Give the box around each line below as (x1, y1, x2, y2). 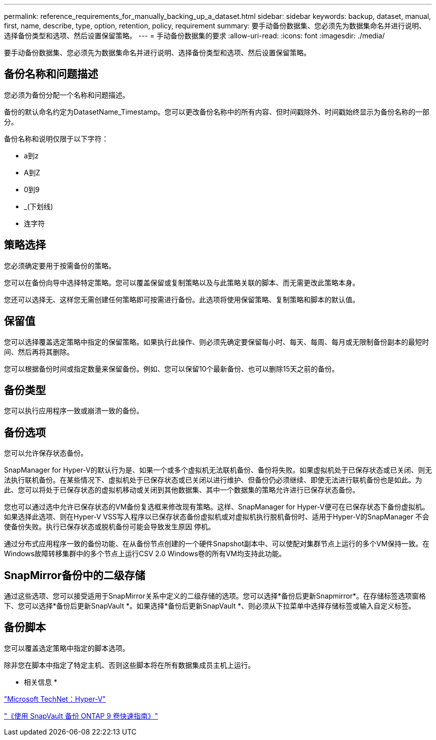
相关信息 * (24, 677, 57, 686)
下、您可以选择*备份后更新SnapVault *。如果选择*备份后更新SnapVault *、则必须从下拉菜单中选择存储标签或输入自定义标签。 (4, 602, 416, 611)
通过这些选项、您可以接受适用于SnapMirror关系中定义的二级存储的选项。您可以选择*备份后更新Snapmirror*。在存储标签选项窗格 (4, 592, 426, 601)
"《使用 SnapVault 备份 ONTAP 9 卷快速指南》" (4, 711, 158, 720)
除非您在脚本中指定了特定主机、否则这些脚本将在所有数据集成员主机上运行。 (4, 660, 255, 669)
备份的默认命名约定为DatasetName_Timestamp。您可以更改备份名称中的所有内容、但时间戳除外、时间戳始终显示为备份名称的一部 (4, 107, 430, 116)
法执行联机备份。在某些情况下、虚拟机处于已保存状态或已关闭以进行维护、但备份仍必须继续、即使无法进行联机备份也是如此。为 (4, 476, 422, 485)
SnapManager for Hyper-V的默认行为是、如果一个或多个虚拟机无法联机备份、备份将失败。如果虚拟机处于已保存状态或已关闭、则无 (4, 466, 432, 475)
